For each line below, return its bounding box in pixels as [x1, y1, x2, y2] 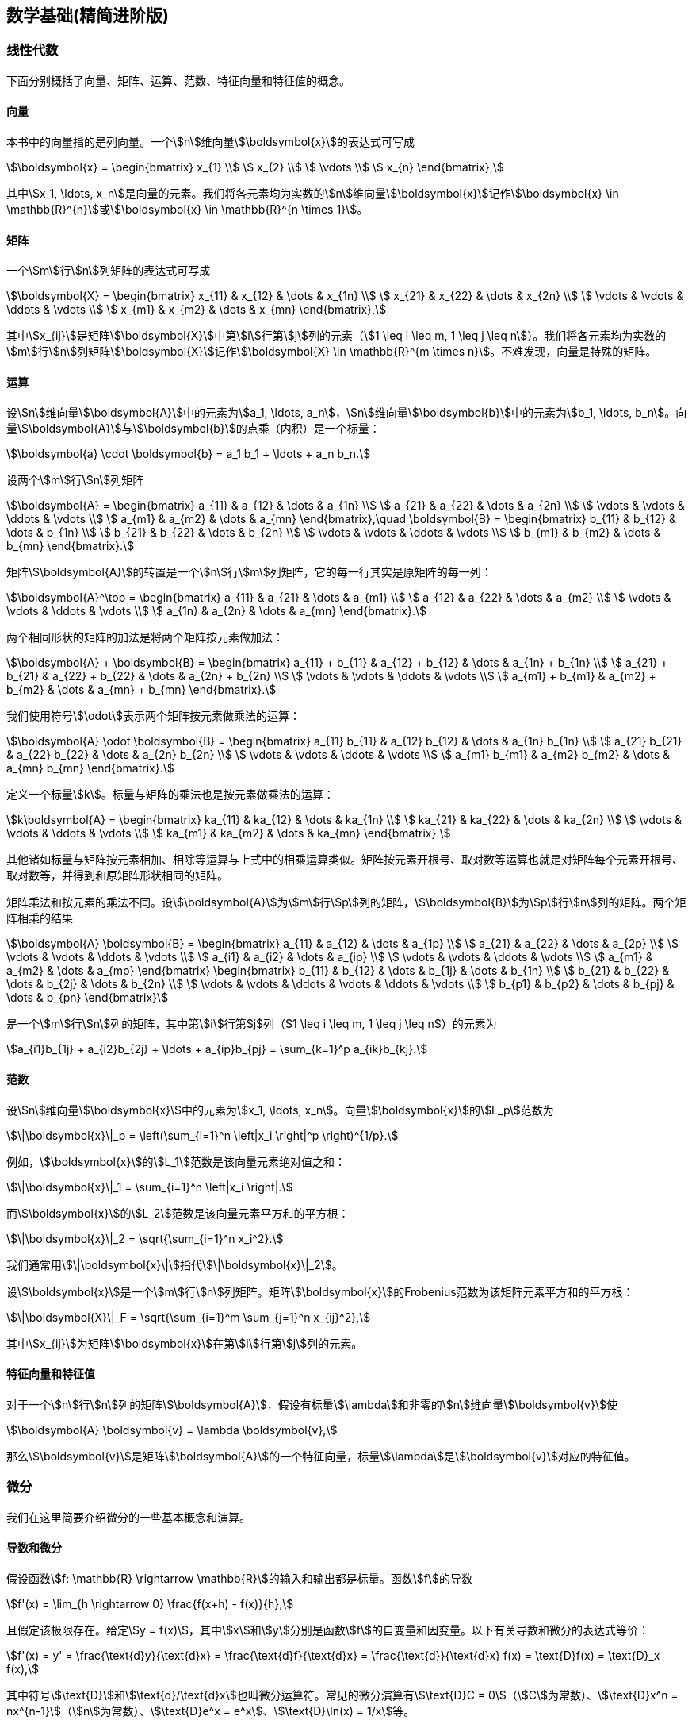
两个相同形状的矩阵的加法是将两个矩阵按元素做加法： [6, 630, 284, 645]
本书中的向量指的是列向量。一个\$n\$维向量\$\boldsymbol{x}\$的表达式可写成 [6, 135, 415, 149]
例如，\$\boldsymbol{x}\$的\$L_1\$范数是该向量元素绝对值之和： [6, 1154, 346, 1168]
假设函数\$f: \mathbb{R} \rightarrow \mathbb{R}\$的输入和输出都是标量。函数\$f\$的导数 [6, 1571, 472, 1585]
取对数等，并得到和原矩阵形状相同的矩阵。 [6, 868, 228, 883]
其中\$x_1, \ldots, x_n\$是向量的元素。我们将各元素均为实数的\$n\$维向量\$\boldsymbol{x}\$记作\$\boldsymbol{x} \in [6, 187, 619, 201]
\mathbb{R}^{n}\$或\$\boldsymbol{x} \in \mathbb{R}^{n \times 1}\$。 [6, 202, 369, 217]
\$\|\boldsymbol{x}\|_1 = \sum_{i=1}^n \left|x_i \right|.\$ [6, 1179, 293, 1194]
